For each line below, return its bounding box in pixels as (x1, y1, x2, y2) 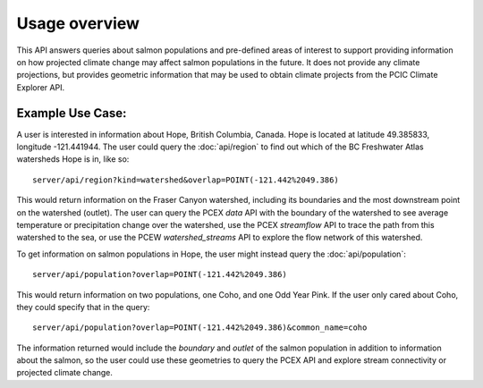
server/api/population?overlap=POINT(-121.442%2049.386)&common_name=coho (32, 323, 368, 333)
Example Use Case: (16, 105, 127, 121)
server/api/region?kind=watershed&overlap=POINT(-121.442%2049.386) (32, 174, 339, 185)
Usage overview (16, 13, 140, 33)
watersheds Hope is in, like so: (16, 154, 130, 164)
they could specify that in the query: (16, 301, 150, 312)
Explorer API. (16, 81, 65, 93)
